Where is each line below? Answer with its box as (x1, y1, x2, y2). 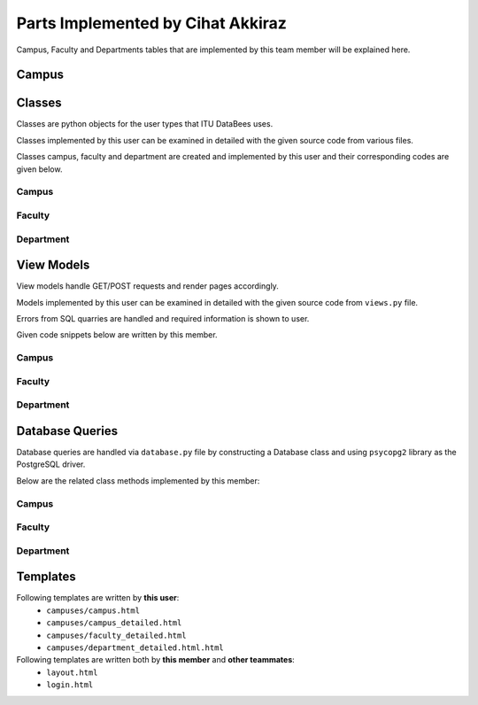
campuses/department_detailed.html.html (46, 642, 225, 653)
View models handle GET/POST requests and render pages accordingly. (16, 281, 279, 291)
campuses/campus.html (46, 605, 141, 616)
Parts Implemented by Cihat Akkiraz (16, 13, 288, 33)
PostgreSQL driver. (16, 459, 86, 469)
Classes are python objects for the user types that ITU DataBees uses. (16, 119, 274, 129)
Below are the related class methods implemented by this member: (16, 475, 260, 486)
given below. (16, 164, 63, 174)
